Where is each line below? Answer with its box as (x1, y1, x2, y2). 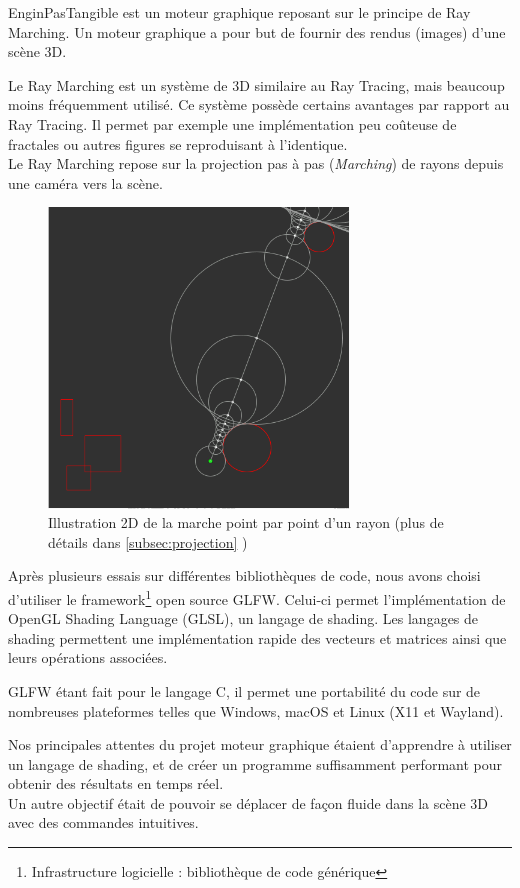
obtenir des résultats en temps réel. (8, 773, 224, 794)
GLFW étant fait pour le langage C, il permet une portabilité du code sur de (8, 680, 481, 701)
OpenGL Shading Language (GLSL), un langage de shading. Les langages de (8, 608, 479, 629)
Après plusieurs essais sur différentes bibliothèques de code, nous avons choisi (8, 565, 481, 586)
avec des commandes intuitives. (8, 812, 199, 833)
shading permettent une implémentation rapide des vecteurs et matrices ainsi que (8, 627, 507, 648)
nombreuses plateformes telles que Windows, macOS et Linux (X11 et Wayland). (8, 700, 504, 721)
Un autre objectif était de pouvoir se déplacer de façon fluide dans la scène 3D (8, 792, 489, 813)
